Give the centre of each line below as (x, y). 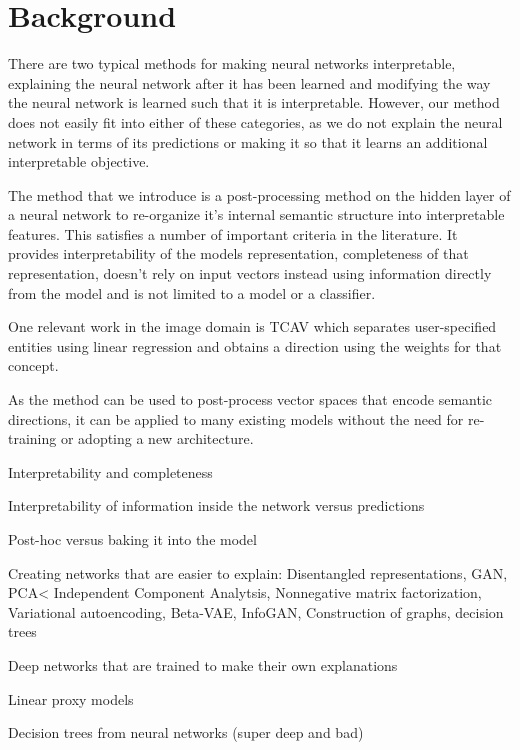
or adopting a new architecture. (157, 438)
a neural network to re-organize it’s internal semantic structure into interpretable (256, 214)
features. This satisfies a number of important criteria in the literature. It (233, 233)
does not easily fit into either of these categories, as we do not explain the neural (255, 121)
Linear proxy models (71, 698)
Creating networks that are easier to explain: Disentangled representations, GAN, (258, 572)
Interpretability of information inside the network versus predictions (216, 505)
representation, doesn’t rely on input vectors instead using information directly (250, 273)
